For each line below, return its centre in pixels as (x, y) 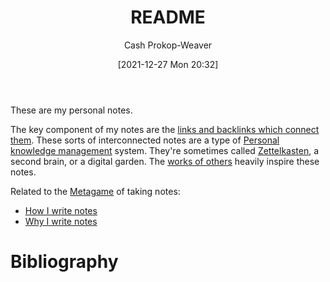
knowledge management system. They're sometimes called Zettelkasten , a (165, 150)
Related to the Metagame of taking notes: (95, 191)
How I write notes (61, 210)
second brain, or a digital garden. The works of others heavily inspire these (165, 161)
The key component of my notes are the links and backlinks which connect (165, 129)
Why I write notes (61, 221)
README (168, 17)
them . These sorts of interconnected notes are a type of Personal (145, 140)
